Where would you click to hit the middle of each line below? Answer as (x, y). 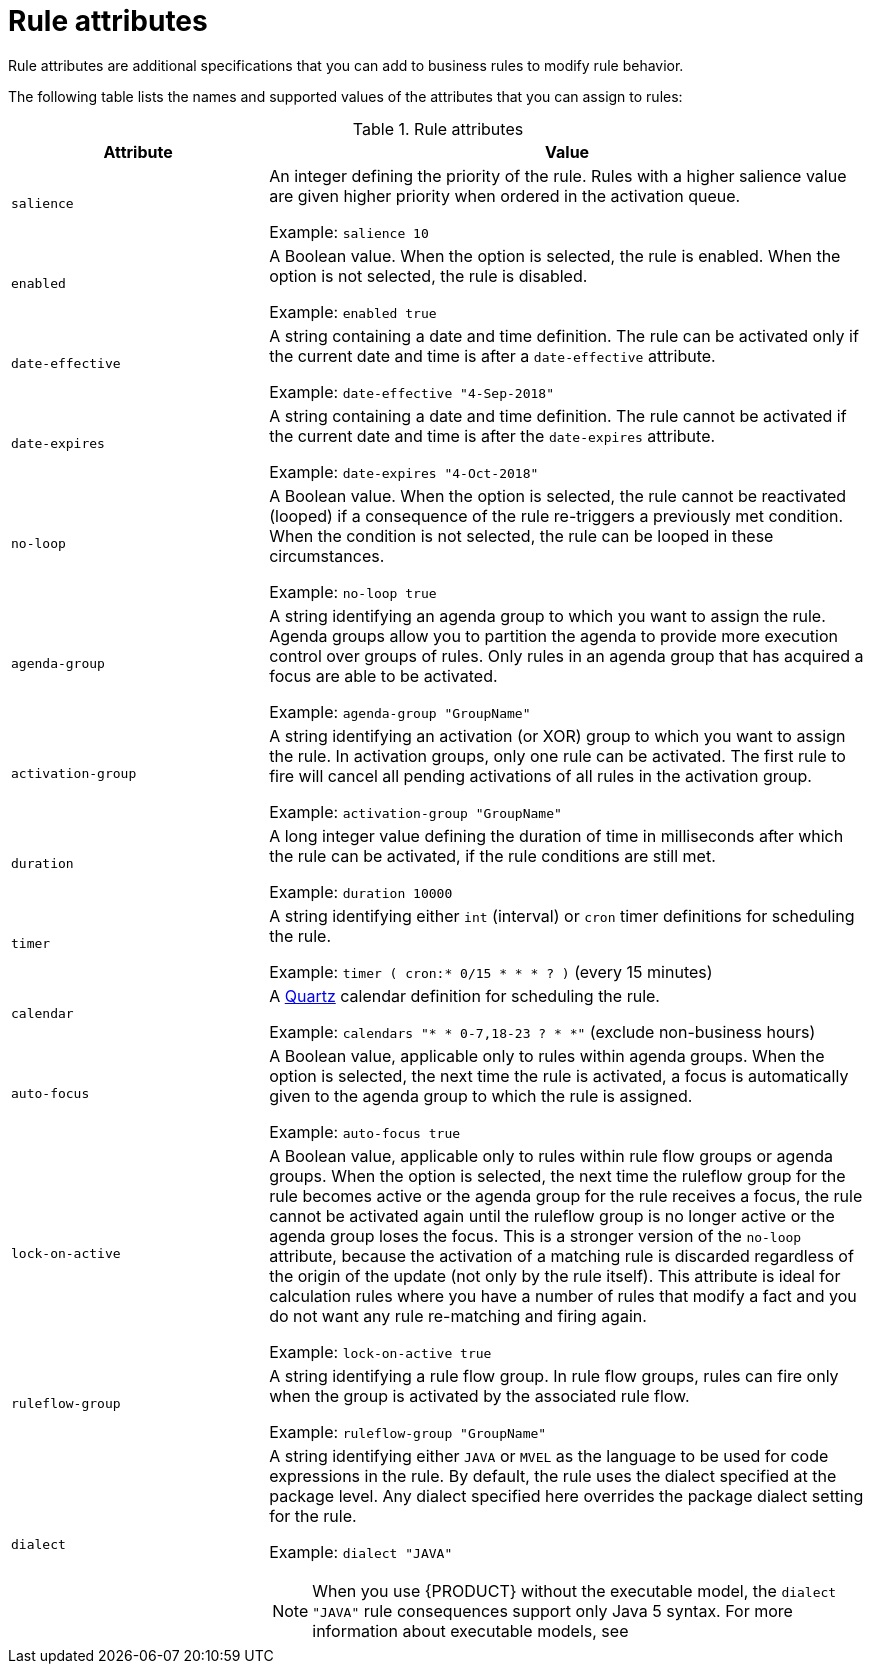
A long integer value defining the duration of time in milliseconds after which (556, 835)
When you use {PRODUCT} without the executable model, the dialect (574, 1590)
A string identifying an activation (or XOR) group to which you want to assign (557, 735)
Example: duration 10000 (361, 891)
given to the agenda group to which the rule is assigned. (481, 1095)
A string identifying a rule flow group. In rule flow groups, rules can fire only (554, 1375)
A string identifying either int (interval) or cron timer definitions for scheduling (562, 915)
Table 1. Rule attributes (438, 128)
